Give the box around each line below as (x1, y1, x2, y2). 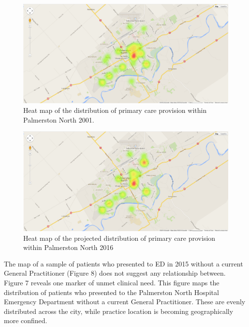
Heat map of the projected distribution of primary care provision (23, 233, 216, 243)
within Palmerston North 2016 (23, 242, 114, 252)
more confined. (4, 315, 47, 326)
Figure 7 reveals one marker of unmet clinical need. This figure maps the (4, 277, 220, 287)
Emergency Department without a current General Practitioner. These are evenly (4, 296, 246, 307)
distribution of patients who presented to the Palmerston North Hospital (4, 287, 219, 297)
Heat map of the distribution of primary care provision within (23, 105, 207, 115)
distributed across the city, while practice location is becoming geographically (4, 306, 234, 316)
